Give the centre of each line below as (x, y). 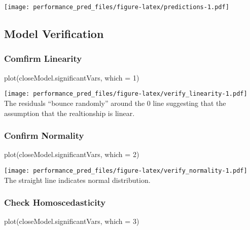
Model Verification (54, 34)
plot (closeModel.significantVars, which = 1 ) (72, 77)
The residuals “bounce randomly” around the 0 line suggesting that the (115, 103)
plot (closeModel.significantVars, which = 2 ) (72, 154)
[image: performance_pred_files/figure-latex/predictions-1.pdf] (117, 7)
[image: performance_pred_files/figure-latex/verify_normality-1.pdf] (126, 170)
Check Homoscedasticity (55, 202)
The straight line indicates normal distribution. (77, 180)
